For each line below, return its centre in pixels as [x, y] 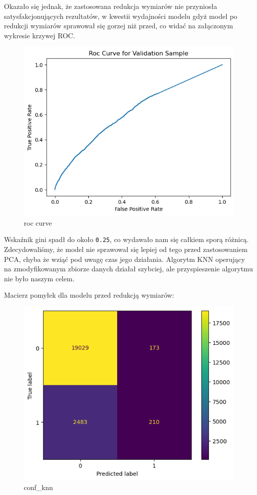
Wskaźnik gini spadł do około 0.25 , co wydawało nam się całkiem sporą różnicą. [127, 239]
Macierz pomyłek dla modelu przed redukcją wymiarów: [89, 295]
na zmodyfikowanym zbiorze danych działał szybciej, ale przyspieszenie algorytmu [128, 269]
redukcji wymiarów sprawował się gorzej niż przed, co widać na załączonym [119, 26]
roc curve [38, 222]
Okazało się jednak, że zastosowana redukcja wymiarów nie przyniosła [111, 6]
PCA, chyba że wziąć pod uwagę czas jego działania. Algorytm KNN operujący [125, 259]
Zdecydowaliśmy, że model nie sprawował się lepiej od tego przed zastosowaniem [126, 249]
